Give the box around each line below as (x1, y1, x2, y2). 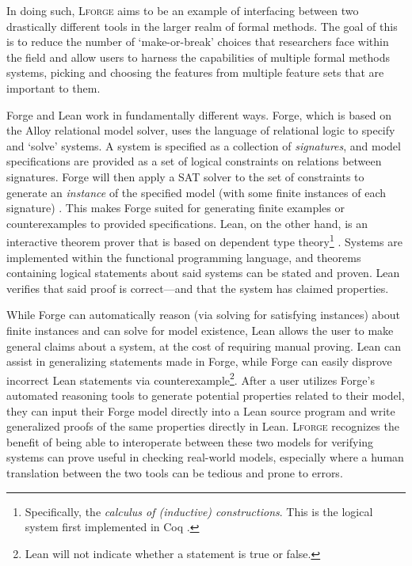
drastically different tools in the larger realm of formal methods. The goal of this (6, 17, 398, 34)
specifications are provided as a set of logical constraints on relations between (6, 153, 382, 169)
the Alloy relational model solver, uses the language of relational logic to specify (6, 122, 395, 139)
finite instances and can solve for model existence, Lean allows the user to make (6, 321, 394, 338)
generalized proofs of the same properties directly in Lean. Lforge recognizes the (6, 418, 399, 435)
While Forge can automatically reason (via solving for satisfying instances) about (6, 306, 401, 323)
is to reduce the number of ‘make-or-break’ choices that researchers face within (6, 33, 389, 50)
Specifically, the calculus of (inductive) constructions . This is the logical (25, 503, 373, 519)
